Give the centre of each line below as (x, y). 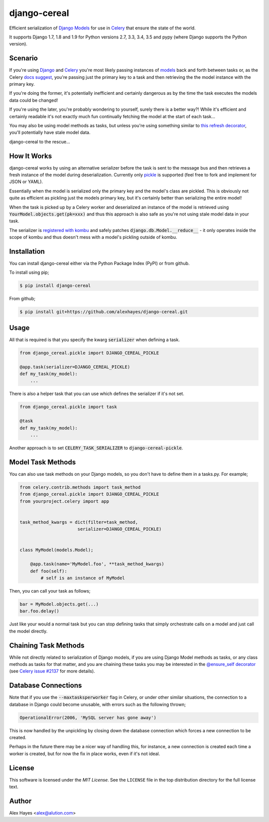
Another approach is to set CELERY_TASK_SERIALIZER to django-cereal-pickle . (96, 448)
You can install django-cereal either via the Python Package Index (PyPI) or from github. (99, 263)
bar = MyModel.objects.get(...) (59, 604)
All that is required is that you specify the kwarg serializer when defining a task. (95, 340)
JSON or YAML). (26, 182)
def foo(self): (49, 571)
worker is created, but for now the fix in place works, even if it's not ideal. (85, 754)
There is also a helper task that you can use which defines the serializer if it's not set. (97, 394)
